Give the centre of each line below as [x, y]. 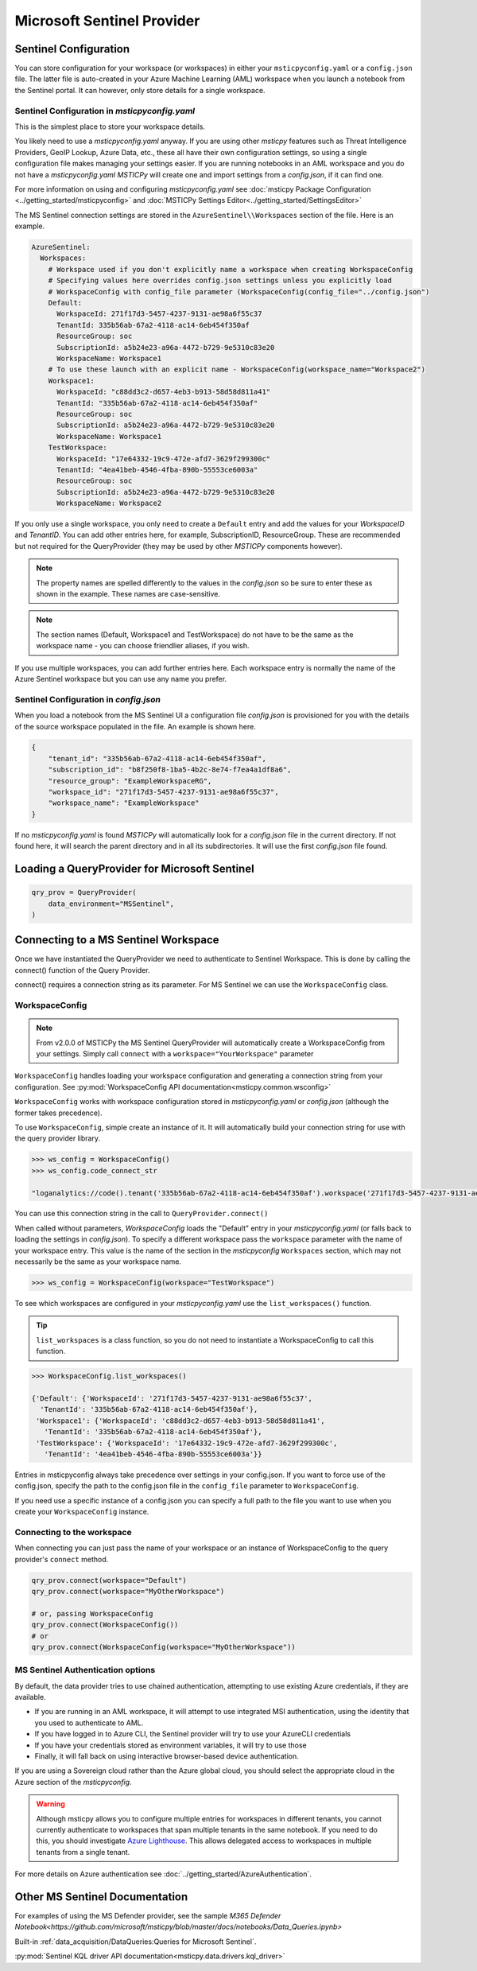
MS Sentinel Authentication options [85, 1670]
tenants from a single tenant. [83, 1852]
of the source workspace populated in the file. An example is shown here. [135, 726]
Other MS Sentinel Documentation [101, 1897]
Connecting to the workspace [73, 1532]
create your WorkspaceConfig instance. [82, 1512]
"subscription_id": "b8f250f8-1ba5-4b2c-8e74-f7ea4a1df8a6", [170, 770]
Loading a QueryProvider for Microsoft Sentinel [134, 869]
